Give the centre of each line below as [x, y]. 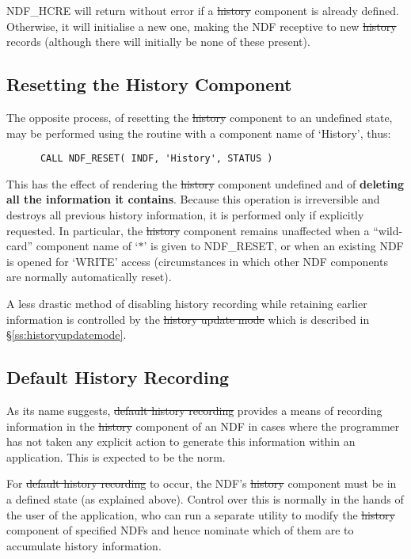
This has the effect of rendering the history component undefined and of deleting [205, 183]
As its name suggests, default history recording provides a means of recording [194, 410]
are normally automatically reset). [89, 277]
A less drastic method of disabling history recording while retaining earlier [187, 303]
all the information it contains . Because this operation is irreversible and [193, 199]
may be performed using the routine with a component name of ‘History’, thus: [199, 133]
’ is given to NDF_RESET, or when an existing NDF [274, 246]
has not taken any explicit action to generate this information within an [181, 441]
